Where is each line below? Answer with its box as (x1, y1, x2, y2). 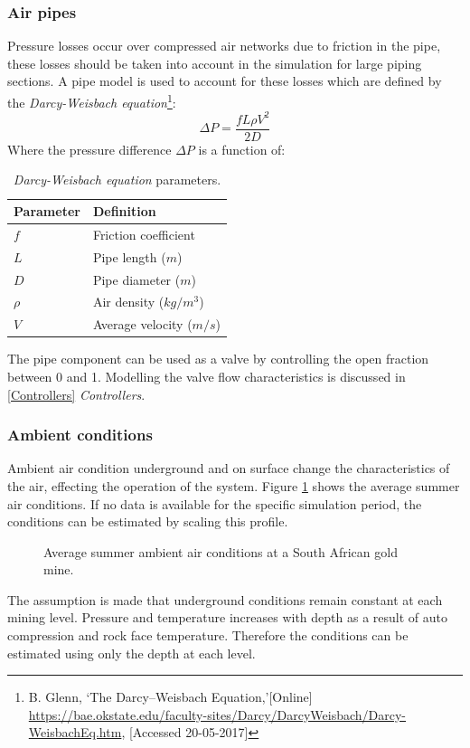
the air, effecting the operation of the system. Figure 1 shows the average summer (7, 476, 460, 495)
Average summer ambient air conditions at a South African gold (43, 542, 398, 561)
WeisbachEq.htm (28, 723, 122, 742)
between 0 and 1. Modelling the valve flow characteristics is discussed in (7, 366, 406, 385)
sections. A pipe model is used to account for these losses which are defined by (7, 71, 442, 90)
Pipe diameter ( (92, 270, 181, 289)
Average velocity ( (92, 315, 193, 334)
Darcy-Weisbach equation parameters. (13, 170, 221, 189)
